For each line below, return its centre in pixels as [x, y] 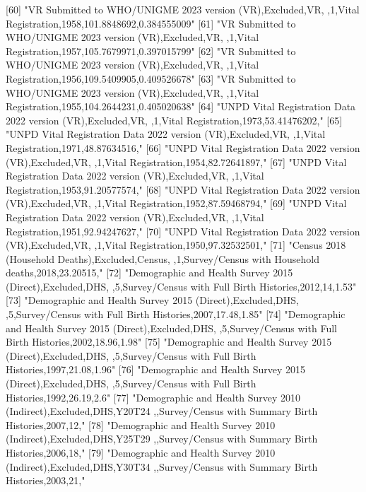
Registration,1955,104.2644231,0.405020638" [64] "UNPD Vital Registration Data [181, 106]
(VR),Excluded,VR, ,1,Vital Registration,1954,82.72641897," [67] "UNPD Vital [176, 162]
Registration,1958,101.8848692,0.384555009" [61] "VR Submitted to [151, 23]
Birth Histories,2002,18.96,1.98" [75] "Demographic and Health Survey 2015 [169, 342]
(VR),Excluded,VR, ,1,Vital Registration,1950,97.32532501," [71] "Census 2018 [176, 245]
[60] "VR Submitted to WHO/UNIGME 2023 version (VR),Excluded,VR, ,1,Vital [183, 9]
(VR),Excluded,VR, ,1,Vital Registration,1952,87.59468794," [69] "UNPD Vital [176, 203]
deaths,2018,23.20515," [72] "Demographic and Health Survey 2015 [149, 273]
